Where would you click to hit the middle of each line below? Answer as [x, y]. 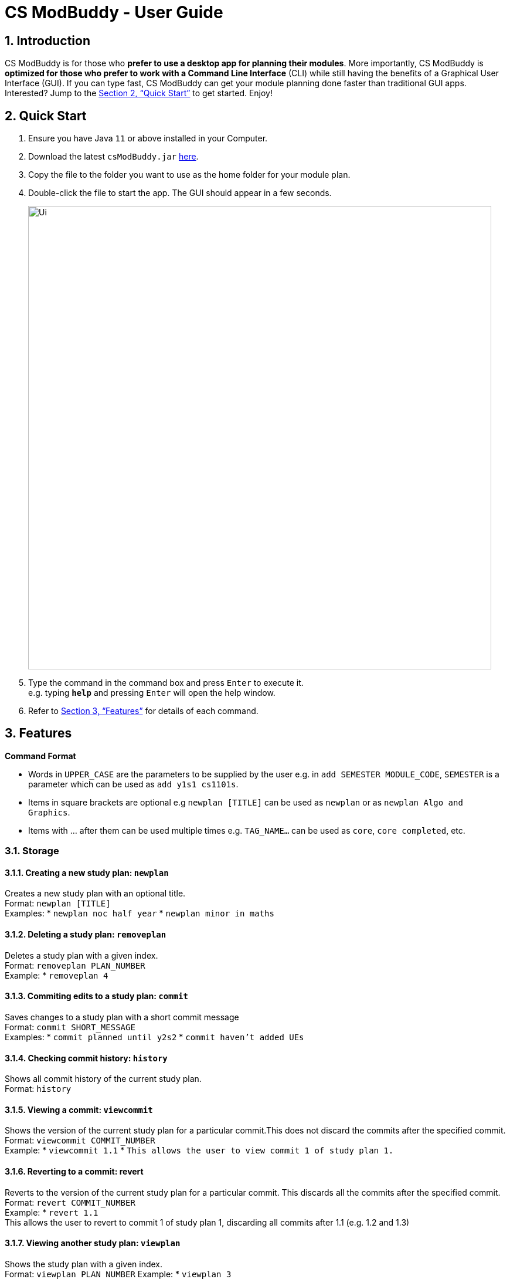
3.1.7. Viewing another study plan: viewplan [93, 1243]
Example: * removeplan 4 [57, 975]
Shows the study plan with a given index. [84, 1264]
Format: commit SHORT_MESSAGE [70, 1027]
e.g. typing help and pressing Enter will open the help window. [152, 693]
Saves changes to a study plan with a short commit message [122, 1017]
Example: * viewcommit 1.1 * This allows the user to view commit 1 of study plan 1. [199, 1151]
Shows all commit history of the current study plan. [103, 1079]
